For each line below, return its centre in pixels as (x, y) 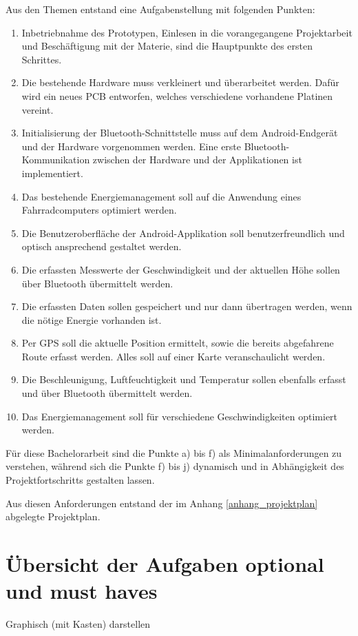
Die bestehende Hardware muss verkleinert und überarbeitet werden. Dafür (180, 82)
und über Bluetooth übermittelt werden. (107, 393)
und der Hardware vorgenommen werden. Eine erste (131, 146)
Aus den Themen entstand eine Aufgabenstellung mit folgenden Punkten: (160, 9)
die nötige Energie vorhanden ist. (92, 319)
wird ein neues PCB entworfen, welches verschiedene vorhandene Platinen (177, 95)
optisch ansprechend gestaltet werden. (102, 246)
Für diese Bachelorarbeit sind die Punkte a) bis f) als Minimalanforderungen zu (174, 452)
